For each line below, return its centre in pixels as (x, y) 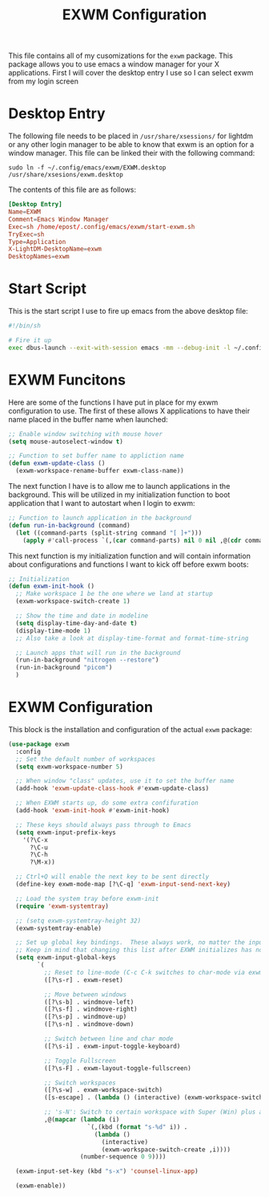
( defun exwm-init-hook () (51, 586)
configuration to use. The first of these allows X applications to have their (129, 410)
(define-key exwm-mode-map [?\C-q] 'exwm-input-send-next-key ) (123, 885)
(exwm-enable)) (41, 1186)
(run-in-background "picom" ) (64, 668)
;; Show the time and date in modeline (82, 616)
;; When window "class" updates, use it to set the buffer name (125, 781)
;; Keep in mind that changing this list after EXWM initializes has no (139, 950)
